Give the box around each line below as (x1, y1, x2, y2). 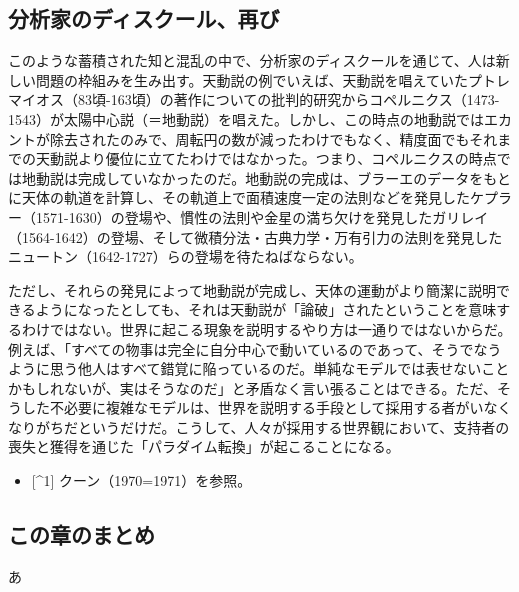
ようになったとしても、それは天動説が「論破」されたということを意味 (35, 299, 497, 320)
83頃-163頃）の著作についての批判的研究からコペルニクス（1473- (77, 89, 500, 110)
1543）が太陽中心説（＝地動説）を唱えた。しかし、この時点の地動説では (8, 108, 484, 129)
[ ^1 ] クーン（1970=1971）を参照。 (31, 470, 252, 491)
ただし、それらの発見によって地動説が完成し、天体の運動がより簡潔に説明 (8, 279, 496, 300)
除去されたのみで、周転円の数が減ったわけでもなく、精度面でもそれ (49, 128, 498, 149)
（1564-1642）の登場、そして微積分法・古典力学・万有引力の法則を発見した (8, 226, 503, 247)
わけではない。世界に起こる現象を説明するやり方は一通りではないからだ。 (21, 318, 512, 339)
